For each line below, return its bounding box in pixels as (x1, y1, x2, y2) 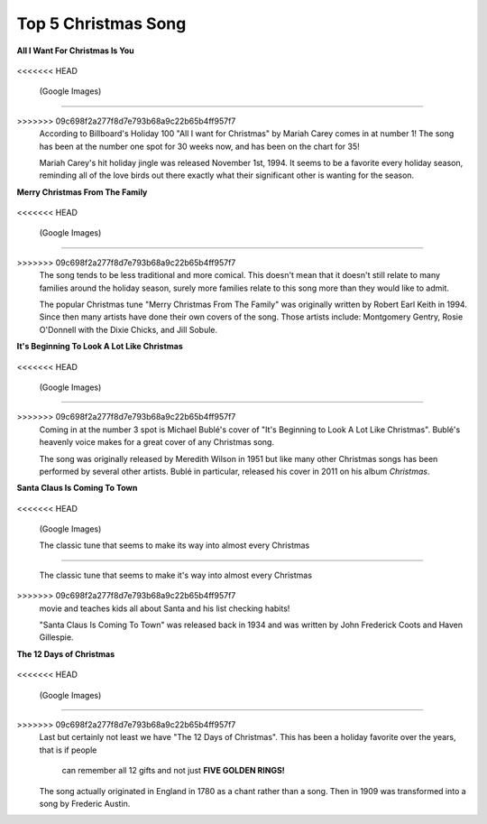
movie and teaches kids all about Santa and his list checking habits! (39, 603, 290, 614)
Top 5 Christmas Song (16, 14, 187, 33)
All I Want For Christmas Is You (16, 45, 134, 56)
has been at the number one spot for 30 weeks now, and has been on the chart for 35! (39, 141, 360, 152)
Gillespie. (39, 632, 74, 643)
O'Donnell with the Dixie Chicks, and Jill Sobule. (39, 324, 218, 335)
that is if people (39, 745, 97, 755)
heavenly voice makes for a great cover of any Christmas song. (39, 437, 275, 448)
